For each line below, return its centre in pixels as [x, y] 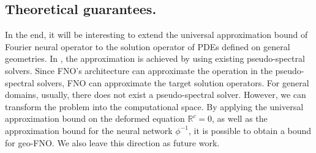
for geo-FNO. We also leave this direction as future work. [112, 142]
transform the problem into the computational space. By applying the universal [154, 106]
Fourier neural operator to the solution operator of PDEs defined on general [148, 46]
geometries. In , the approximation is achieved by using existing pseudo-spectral [155, 58]
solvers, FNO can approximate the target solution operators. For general [173, 82]
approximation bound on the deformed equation [95, 118]
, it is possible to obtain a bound [250, 130]
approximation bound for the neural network [89, 130]
